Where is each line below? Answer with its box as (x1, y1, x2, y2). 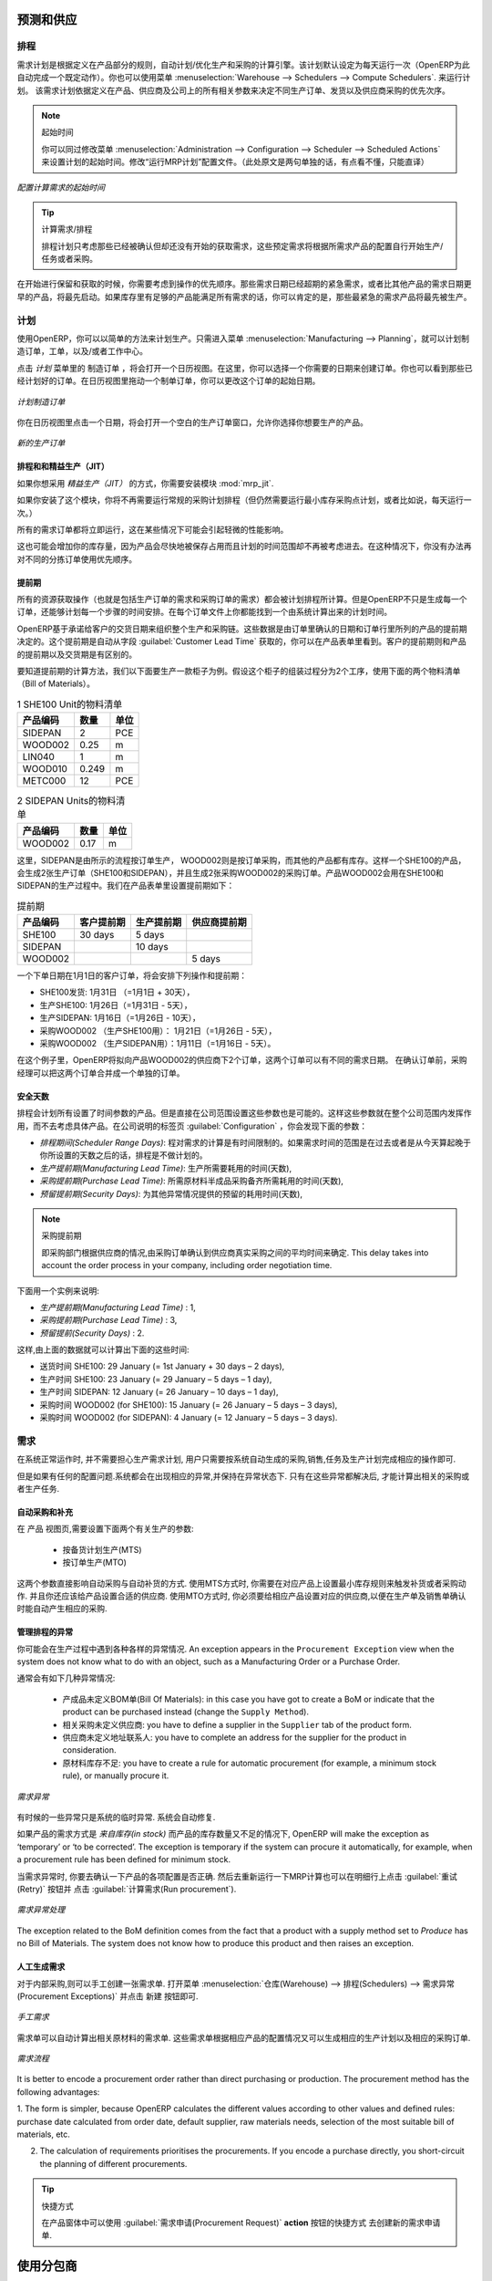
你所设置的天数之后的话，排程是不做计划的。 (39, 1150, 208, 1161)
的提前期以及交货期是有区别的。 (16, 649, 137, 660)
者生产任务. (16, 1483, 60, 1494)
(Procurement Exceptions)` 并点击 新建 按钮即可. (16, 1990, 200, 2002)
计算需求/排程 (41, 224, 93, 234)
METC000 (22, 775, 67, 787)
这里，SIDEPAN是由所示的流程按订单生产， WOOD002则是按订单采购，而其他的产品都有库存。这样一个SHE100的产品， (16, 854, 466, 866)
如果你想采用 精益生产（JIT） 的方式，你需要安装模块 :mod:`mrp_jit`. (16, 477, 274, 488)
